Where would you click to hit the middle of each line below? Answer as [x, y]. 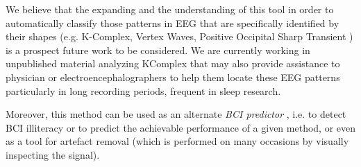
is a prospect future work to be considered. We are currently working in [158, 50]
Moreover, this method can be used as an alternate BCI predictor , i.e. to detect [176, 114]
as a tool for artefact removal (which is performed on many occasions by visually [177, 141]
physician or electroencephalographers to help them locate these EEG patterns [173, 77]
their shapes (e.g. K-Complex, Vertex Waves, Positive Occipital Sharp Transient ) [179, 36]
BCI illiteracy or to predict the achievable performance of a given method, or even [181, 127]
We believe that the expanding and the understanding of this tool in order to [170, 9]
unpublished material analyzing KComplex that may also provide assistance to [173, 63]
